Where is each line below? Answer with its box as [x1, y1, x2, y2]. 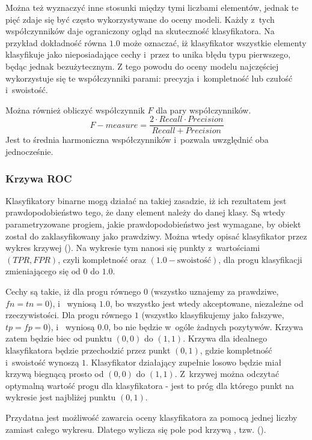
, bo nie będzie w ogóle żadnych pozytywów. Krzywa [108, 320, 304, 333]
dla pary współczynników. [156, 103, 251, 116]
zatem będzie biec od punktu [5, 332, 112, 345]
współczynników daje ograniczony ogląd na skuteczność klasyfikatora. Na [5, 25, 275, 37]
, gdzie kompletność [200, 343, 272, 356]
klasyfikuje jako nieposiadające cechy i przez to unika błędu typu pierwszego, [5, 48, 291, 61]
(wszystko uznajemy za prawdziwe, [150, 285, 279, 297]
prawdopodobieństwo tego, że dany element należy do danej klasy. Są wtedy [5, 206, 286, 218]
